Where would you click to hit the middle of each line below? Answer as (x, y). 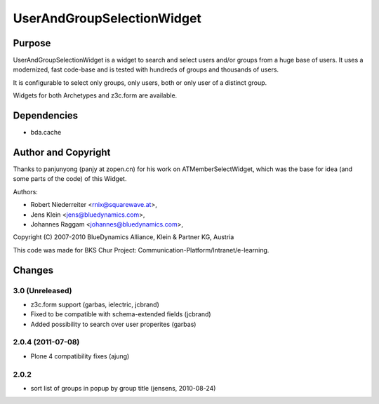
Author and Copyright (62, 152)
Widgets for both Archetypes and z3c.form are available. (95, 95)
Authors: (25, 191)
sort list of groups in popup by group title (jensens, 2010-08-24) (123, 388)
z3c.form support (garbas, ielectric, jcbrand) (95, 304)
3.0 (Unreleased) (42, 290)
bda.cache (46, 133)
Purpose (32, 43)
